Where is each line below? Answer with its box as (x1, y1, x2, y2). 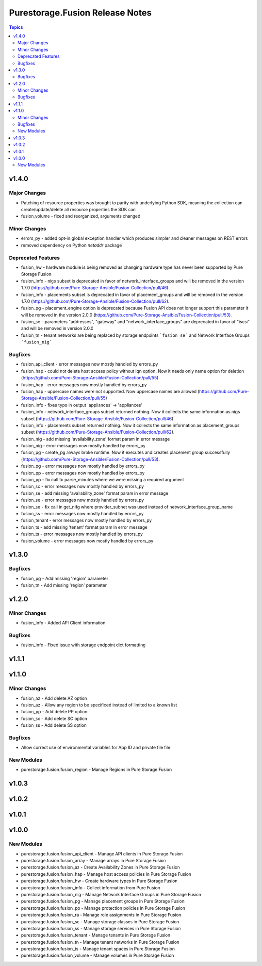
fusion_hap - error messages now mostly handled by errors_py (21, 381, 147, 388)
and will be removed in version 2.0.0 (21, 326, 94, 331)
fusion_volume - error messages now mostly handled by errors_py (21, 538, 154, 543)
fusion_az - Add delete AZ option (21, 695, 87, 701)
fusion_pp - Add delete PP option (21, 709, 88, 715)
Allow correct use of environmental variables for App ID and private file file (21, 745, 171, 751)
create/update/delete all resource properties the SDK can (21, 206, 136, 212)
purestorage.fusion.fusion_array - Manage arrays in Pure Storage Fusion (21, 858, 166, 864)
